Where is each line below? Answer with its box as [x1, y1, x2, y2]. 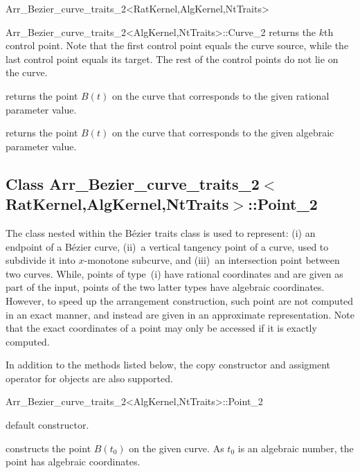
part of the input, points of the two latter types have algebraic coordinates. [6, 280, 325, 294]
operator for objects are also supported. [6, 371, 173, 385]
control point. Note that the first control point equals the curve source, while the [6, 38, 349, 53]
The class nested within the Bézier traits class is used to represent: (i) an [6, 225, 316, 240]
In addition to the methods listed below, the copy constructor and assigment [6, 357, 331, 372]
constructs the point [6, 440, 91, 455]
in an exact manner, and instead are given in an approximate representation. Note [6, 307, 354, 321]
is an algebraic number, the [237, 440, 354, 455]
